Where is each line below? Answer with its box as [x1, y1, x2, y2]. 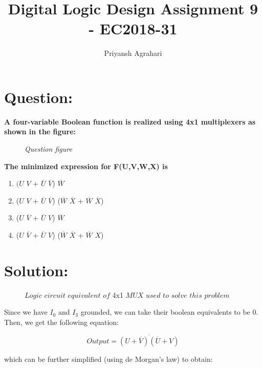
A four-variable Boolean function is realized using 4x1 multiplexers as [4, 116, 256, 127]
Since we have [4, 306, 48, 317]
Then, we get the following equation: [4, 316, 119, 327]
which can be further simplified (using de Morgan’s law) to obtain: [4, 353, 213, 364]
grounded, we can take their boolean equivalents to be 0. [80, 306, 258, 317]
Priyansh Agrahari [104, 48, 162, 58]
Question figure [25, 144, 72, 154]
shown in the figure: [4, 126, 76, 137]
